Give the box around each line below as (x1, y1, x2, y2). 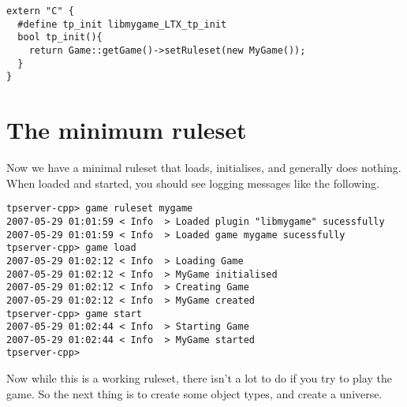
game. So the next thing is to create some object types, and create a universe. (6, 385, 383, 401)
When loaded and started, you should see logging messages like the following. (6, 174, 379, 191)
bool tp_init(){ (17, 32, 103, 43)
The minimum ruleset (6, 114, 247, 146)
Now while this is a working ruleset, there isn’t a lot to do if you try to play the (6, 370, 392, 386)
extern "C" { (6, 6, 74, 17)
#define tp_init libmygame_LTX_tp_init (17, 18, 227, 30)
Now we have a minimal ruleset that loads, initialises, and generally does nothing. (6, 159, 401, 176)
